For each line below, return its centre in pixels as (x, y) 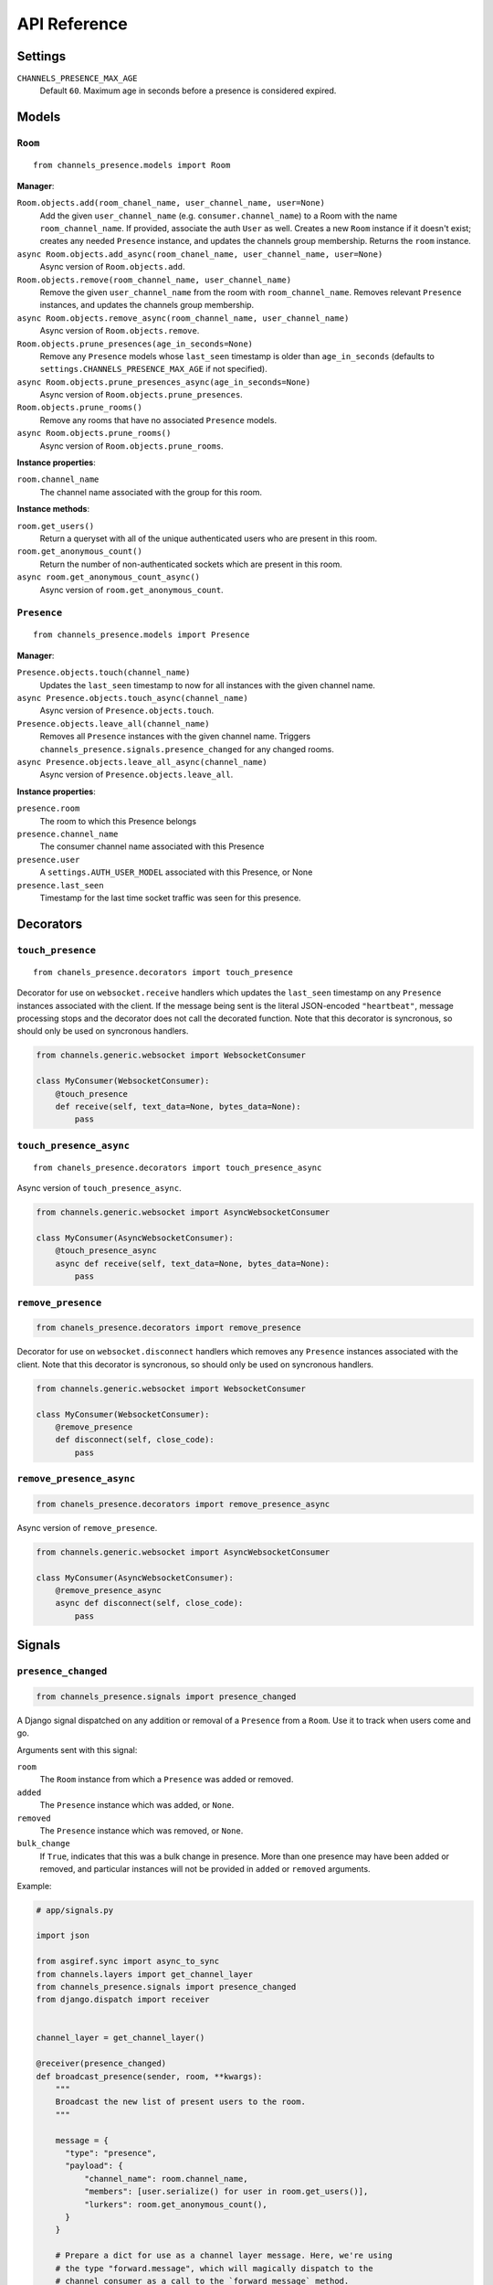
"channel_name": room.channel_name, (166, 2179)
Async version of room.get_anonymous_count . (131, 590)
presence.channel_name (68, 834)
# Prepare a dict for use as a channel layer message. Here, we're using (224, 2256)
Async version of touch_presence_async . (99, 1188)
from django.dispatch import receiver (123, 2000)
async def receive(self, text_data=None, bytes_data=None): (193, 1263)
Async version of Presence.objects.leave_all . (136, 775)
